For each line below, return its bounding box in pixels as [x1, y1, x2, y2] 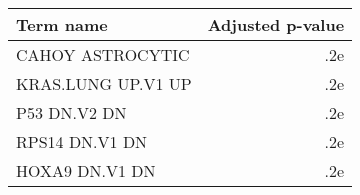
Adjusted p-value [207, 13, 345, 36]
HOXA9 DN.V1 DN [16, 159, 156, 182]
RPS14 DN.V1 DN [16, 130, 148, 153]
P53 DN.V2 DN [16, 101, 127, 124]
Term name [16, 13, 108, 36]
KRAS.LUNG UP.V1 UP [16, 72, 192, 95]
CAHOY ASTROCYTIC [16, 43, 190, 66]
